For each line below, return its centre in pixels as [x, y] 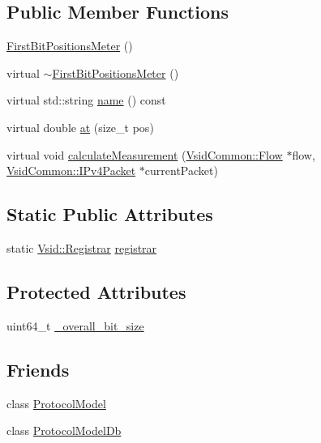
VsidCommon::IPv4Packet [71, 170]
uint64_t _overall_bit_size [75, 325]
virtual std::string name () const [86, 100]
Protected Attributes [96, 291]
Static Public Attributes [110, 214]
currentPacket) [181, 170]
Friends [38, 369]
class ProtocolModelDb [64, 430]
